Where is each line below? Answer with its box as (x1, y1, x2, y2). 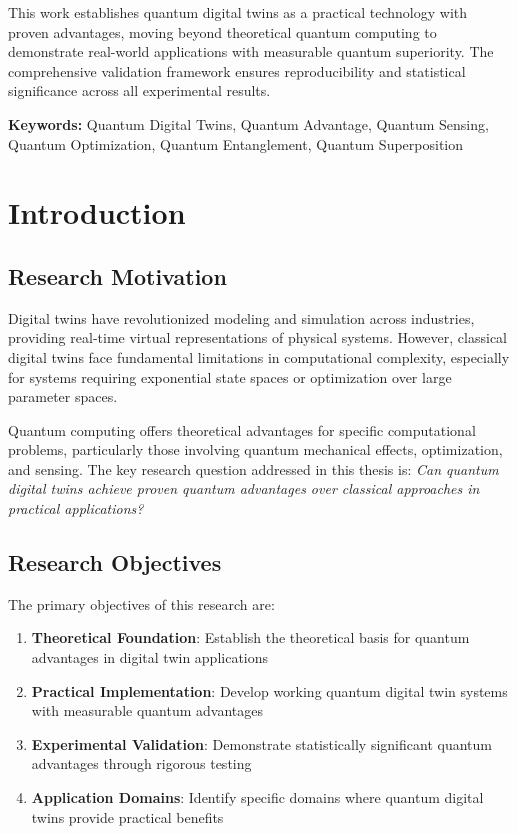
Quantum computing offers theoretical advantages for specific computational (8, 419, 476, 440)
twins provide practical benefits (31, 806, 224, 827)
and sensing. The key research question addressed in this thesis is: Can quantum (8, 458, 499, 479)
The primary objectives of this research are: (8, 593, 275, 614)
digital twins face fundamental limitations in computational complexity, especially (8, 346, 510, 367)
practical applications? (8, 498, 144, 519)
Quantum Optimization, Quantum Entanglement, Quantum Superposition (8, 133, 464, 154)
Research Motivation (8, 260, 227, 291)
